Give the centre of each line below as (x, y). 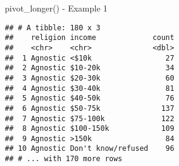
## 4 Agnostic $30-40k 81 (90, 88)
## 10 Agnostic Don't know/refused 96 (90, 149)
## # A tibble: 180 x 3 (53, 28)
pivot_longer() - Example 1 (56, 8)
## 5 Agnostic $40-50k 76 (90, 98)
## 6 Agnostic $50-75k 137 (90, 108)
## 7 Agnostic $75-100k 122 (90, 118)
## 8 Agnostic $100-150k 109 (90, 129)
